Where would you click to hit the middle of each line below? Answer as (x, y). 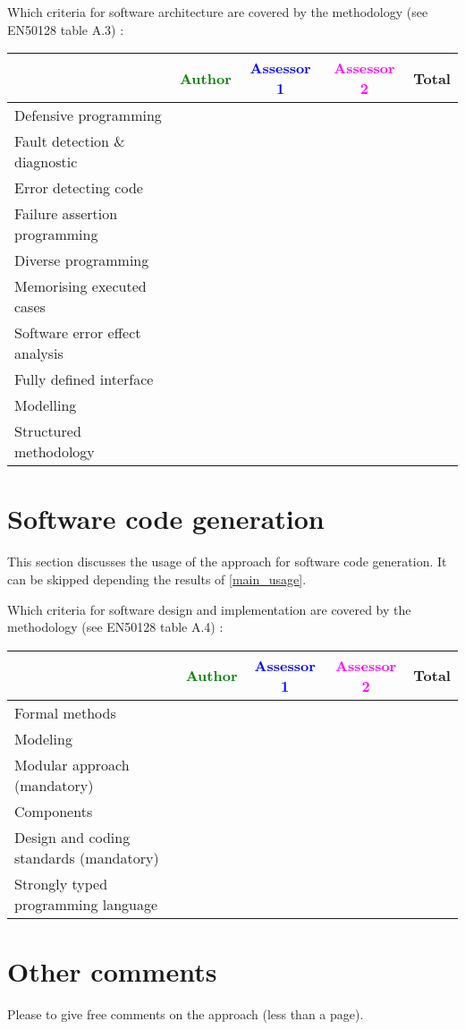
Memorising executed (80, 286)
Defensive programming (88, 115)
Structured (48, 431)
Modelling (46, 405)
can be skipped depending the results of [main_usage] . (157, 579)
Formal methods (65, 712)
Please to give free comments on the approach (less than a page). (186, 1013)
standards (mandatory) (87, 857)
